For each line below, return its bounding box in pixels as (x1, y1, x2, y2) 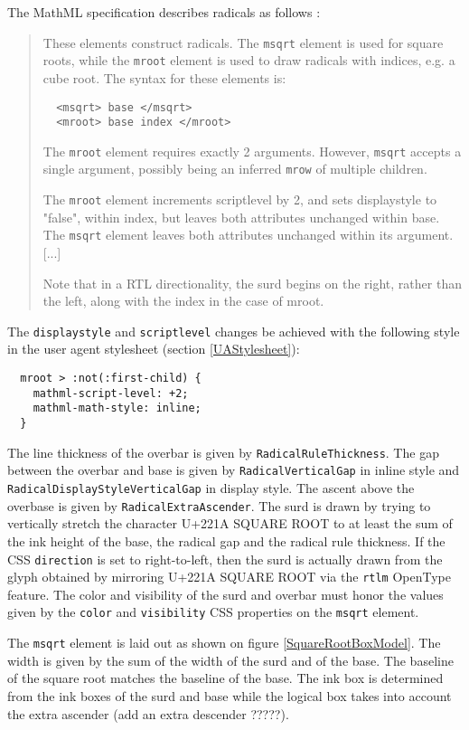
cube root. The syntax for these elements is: (42, 68, 286, 87)
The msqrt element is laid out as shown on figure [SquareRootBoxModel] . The (7, 633, 441, 652)
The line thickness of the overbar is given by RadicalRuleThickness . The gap (7, 442, 439, 461)
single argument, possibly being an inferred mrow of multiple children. (42, 159, 427, 178)
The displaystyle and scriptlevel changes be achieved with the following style (7, 321, 460, 340)
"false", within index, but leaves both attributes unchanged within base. (42, 207, 440, 226)
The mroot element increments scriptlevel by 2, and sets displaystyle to (42, 190, 437, 209)
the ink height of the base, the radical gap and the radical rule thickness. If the (7, 531, 446, 550)
